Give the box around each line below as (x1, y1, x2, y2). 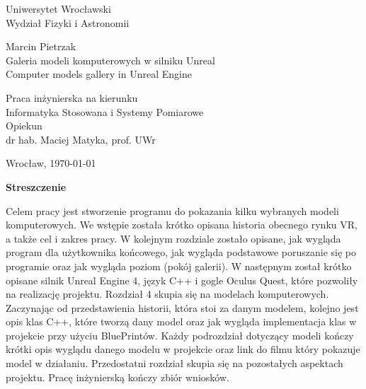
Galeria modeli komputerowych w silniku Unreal (6, 52, 215, 67)
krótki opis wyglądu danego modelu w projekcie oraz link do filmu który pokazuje (6, 342, 360, 356)
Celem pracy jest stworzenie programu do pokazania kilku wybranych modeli (6, 203, 339, 218)
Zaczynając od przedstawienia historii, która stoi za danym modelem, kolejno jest (6, 300, 359, 315)
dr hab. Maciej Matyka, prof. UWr (6, 132, 156, 146)
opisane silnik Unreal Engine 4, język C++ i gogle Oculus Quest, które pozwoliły (6, 272, 358, 287)
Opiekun (6, 118, 42, 133)
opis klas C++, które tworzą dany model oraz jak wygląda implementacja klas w (6, 314, 357, 329)
